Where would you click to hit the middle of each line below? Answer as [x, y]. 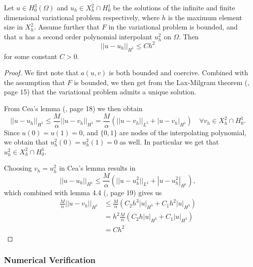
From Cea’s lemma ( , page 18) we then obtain [73, 108]
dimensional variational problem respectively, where [82, 17]
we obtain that [26, 142]
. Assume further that [67, 27]
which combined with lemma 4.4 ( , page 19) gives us [83, 192]
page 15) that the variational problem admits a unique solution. [100, 92]
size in [14, 27]
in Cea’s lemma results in [97, 168]
